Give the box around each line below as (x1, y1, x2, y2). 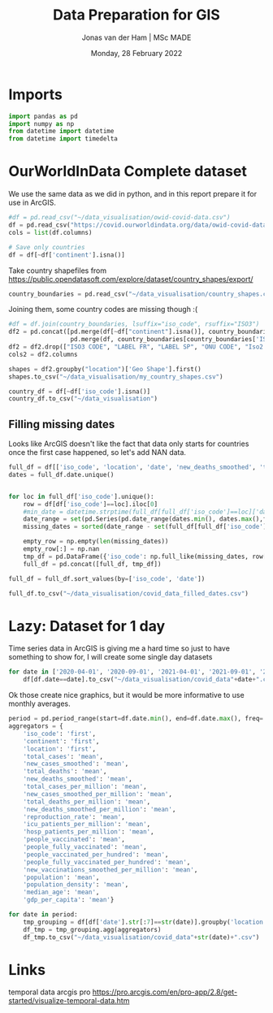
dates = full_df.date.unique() (8, 470, 115, 478)
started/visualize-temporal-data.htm (8, 996, 130, 1006)
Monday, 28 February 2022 (90, 48, 183, 58)
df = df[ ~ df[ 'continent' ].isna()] (8, 250, 126, 259)
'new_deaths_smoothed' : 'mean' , (23, 775, 132, 783)
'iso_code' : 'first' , (23, 729, 96, 738)
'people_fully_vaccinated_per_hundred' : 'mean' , (23, 858, 191, 866)
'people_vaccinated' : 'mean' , (23, 835, 126, 844)
